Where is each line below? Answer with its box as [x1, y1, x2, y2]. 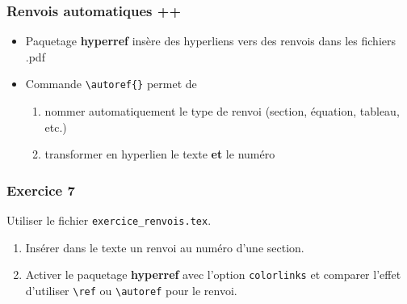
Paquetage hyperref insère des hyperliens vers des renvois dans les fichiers [25, 32, 397, 49]
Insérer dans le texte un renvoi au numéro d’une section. [25, 239, 304, 255]
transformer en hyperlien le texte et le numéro [44, 146, 275, 163]
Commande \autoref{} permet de [25, 75, 197, 92]
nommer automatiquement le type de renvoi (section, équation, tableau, [44, 103, 400, 120]
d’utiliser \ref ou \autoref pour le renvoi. [25, 281, 237, 298]
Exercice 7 [6, 179, 75, 200]
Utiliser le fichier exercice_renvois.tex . [6, 212, 212, 229]
